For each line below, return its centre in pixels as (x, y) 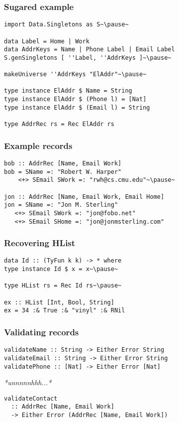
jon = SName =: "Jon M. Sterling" (61, 205)
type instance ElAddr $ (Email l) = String (77, 107)
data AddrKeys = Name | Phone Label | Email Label (89, 50)
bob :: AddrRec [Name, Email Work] (63, 163)
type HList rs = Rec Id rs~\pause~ (63, 286)
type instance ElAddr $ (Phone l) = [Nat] (75, 99)
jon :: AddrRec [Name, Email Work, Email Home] (84, 197)
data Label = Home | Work (47, 41)
